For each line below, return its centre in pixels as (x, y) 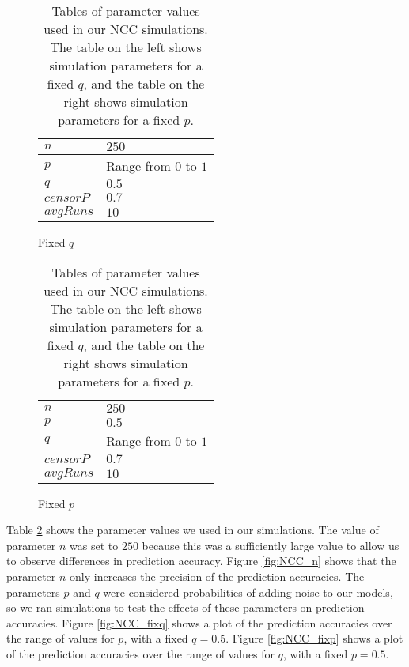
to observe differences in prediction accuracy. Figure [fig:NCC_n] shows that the (201, 561)
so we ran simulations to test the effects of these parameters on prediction (186, 607)
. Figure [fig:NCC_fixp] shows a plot (314, 638)
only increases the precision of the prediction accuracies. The (217, 576)
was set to (94, 545)
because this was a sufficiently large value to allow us (271, 545)
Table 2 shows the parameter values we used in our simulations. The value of (193, 530)
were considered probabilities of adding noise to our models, (248, 592)
